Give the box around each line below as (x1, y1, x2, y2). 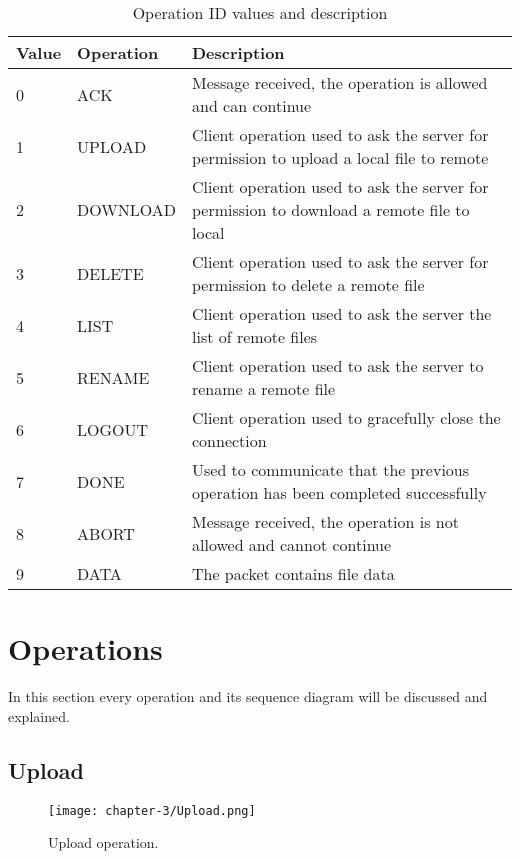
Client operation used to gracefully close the (191, 406, 501, 429)
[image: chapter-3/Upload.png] (48, 803, 256, 818)
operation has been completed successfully (191, 481, 487, 504)
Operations (8, 628, 163, 669)
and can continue (191, 94, 312, 117)
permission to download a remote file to (191, 198, 470, 221)
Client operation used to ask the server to (191, 354, 484, 377)
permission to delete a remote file (191, 273, 425, 296)
